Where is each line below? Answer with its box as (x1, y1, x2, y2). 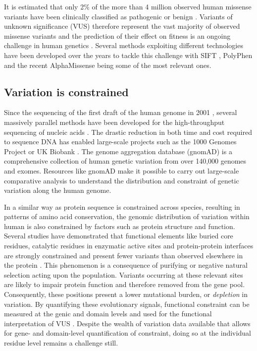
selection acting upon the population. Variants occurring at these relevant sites (4, 269, 243, 280)
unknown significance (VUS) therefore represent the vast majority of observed (4, 21, 240, 31)
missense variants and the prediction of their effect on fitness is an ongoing (4, 30, 231, 41)
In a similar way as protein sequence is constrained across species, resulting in (4, 201, 240, 212)
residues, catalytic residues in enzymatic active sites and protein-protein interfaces (4, 240, 254, 251)
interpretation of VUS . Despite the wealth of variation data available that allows (4, 318, 251, 328)
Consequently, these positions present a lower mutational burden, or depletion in (4, 289, 248, 299)
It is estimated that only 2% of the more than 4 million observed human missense (4, 1, 252, 11)
